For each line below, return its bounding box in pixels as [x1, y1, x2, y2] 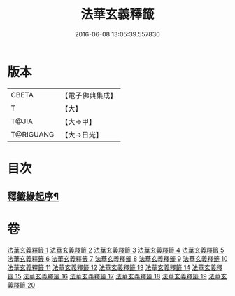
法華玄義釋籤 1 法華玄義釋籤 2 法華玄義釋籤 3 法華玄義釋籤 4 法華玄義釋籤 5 [7, 246, 225, 255]
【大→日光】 [60, 130, 104, 140]
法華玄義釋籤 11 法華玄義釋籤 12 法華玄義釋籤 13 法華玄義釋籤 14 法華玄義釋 [7, 264, 223, 272]
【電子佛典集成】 [60, 90, 117, 100]
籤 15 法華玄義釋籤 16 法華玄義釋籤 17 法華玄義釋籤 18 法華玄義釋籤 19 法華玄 [7, 272, 227, 281]
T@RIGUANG [10, 129, 55, 139]
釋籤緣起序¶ [7, 191, 59, 203]
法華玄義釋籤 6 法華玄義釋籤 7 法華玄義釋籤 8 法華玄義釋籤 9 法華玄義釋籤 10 [7, 255, 228, 263]
